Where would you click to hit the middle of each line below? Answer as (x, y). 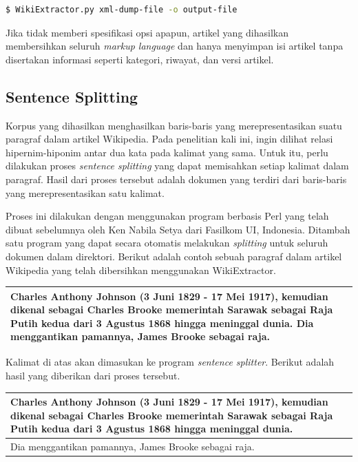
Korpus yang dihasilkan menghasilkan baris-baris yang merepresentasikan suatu (174, 125)
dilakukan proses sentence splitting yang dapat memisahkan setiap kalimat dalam (177, 166)
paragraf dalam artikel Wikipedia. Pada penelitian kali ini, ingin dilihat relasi (169, 139)
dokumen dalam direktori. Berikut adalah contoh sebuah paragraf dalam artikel (174, 256)
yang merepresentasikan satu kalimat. (85, 192)
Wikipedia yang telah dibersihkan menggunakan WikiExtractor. (141, 270)
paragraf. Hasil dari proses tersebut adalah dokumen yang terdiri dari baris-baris (176, 179)
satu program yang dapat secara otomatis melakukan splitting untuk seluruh (167, 243)
